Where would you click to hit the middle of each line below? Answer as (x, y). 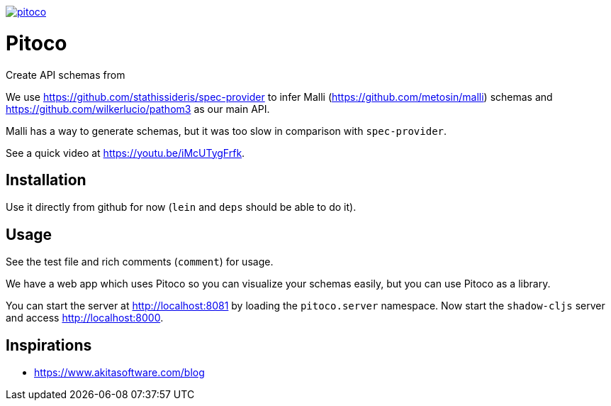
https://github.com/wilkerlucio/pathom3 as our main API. (138, 109)
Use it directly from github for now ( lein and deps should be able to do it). (181, 207)
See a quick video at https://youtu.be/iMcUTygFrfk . (125, 153)
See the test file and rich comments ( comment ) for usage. (140, 262)
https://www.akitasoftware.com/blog (119, 373)
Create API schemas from (66, 75)
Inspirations (49, 345)
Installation (46, 180)
